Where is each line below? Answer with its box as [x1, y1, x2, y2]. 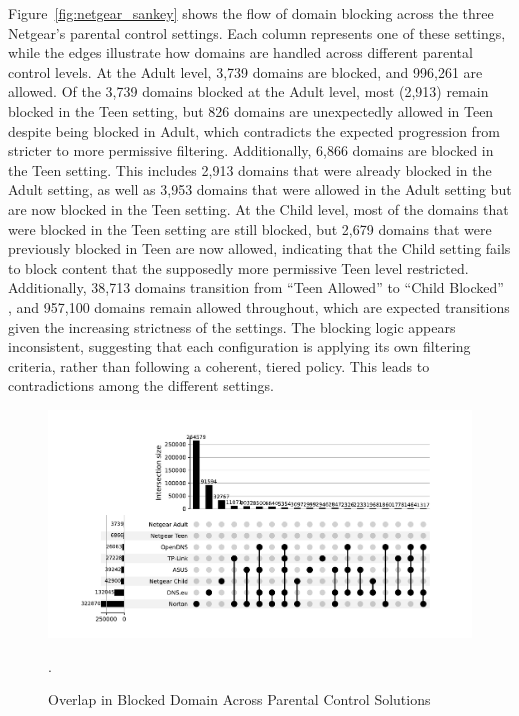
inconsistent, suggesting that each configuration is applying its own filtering [8, 336, 471, 357]
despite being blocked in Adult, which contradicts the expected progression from [8, 120, 501, 141]
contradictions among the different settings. [8, 375, 274, 396]
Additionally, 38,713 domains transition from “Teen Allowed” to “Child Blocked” [8, 277, 504, 298]
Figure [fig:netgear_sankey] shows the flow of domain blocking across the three [8, 3, 494, 23]
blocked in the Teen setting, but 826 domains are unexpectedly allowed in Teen [8, 100, 494, 121]
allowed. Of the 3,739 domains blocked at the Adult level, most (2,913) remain [8, 81, 489, 102]
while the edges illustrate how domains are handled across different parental [8, 42, 473, 63]
